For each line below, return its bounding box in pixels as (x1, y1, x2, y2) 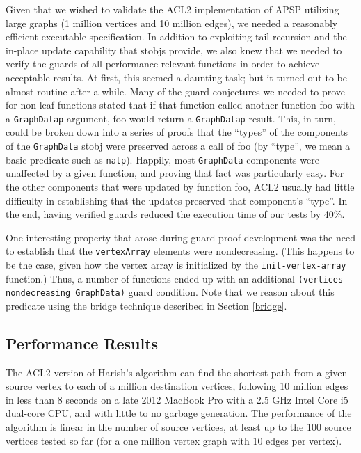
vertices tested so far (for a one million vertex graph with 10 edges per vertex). (6, 433, 342, 447)
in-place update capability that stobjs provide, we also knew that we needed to (6, 42, 342, 57)
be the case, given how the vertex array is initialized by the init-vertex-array (6, 257, 346, 271)
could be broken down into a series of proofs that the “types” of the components (6, 125, 348, 139)
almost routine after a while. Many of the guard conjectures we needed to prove (6, 84, 345, 98)
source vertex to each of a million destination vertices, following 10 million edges (6, 379, 348, 393)
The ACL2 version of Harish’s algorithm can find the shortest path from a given (6, 365, 348, 379)
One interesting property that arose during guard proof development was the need (6, 230, 355, 244)
